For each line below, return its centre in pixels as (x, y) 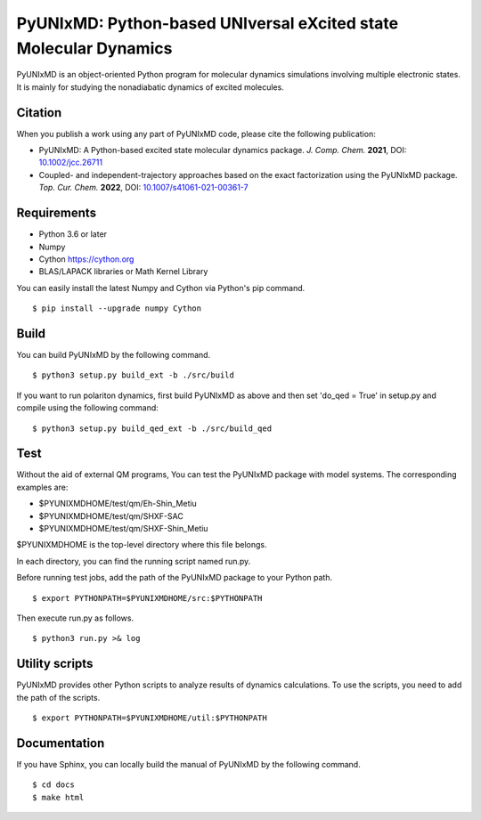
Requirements (57, 213)
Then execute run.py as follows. (75, 618)
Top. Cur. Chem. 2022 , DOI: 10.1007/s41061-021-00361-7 (143, 188)
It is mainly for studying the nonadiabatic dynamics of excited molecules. (150, 87)
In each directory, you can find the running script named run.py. (134, 561)
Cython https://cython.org (86, 259)
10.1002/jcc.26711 (70, 162)
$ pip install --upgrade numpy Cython (117, 309)
